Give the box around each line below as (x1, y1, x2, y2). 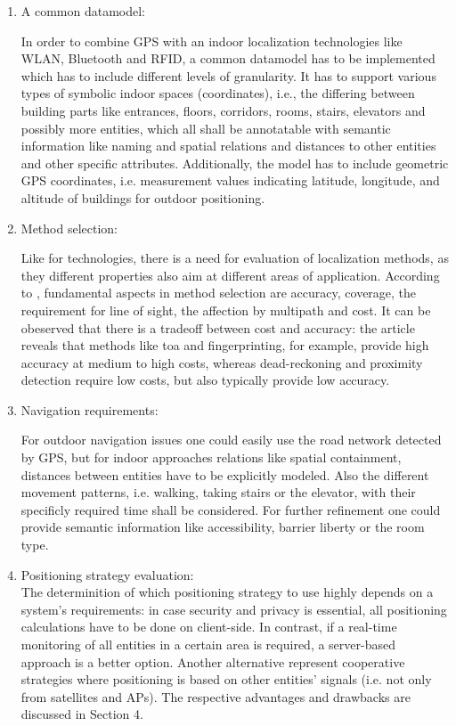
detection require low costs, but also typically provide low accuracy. (20, 371, 390, 389)
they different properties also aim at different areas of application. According (20, 265, 440, 284)
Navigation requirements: (20, 400, 159, 419)
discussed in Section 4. (20, 705, 143, 723)
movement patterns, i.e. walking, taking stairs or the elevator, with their (20, 483, 416, 502)
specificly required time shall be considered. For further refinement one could (20, 500, 441, 518)
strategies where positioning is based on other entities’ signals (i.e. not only (20, 670, 432, 689)
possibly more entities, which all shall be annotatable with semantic (20, 118, 391, 137)
